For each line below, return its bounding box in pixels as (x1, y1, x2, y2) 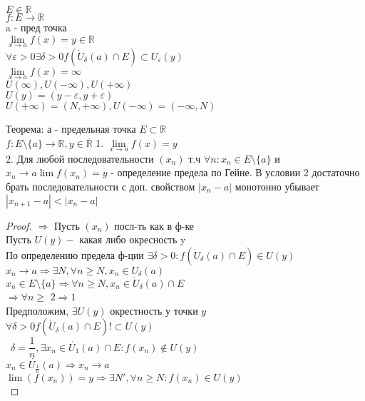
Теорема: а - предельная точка (6, 121, 136, 136)
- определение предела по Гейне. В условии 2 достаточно (110, 165, 360, 180)
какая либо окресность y (79, 232, 186, 247)
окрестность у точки (110, 303, 198, 318)
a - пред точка (6, 20, 67, 34)
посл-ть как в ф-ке (114, 218, 195, 233)
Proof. (6, 218, 32, 233)
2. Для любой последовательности (6, 151, 154, 166)
